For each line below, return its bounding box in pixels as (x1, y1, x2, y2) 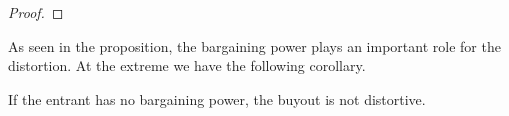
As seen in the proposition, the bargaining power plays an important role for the (8, 35, 501, 56)
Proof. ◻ (8, 2, 64, 22)
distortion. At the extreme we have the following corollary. (8, 55, 366, 76)
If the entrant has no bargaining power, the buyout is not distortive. (8, 88, 426, 109)
